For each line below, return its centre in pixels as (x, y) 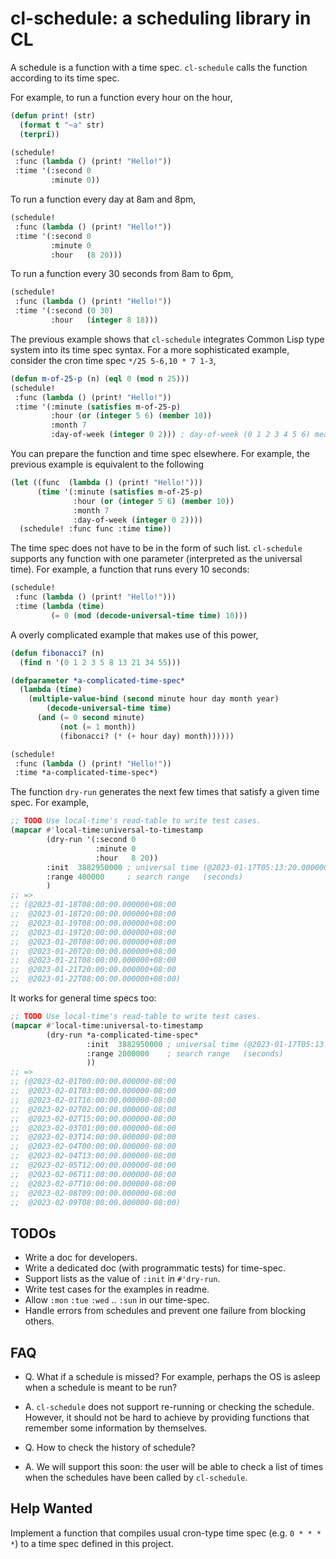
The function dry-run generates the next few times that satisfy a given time (165, 792)
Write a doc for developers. (81, 1258)
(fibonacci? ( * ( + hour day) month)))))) (147, 736)
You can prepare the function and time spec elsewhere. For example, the (160, 454)
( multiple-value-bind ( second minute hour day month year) (154, 699)
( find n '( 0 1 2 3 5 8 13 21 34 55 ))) (100, 662)
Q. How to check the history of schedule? (110, 1448)
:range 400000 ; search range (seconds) (145, 877)
